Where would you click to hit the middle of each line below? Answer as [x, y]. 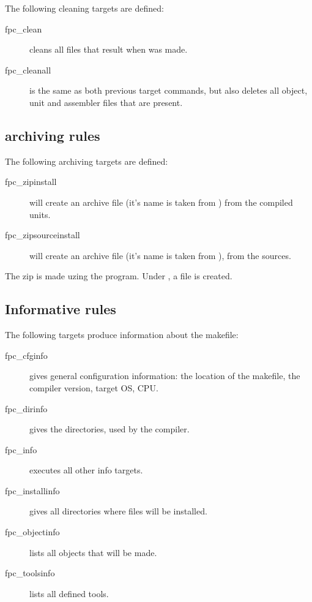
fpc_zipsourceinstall [43, 235]
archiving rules [53, 135]
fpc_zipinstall [31, 182]
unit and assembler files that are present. [106, 102]
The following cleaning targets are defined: [84, 8]
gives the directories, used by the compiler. [110, 429]
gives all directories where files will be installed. [118, 511]
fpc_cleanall [28, 70]
